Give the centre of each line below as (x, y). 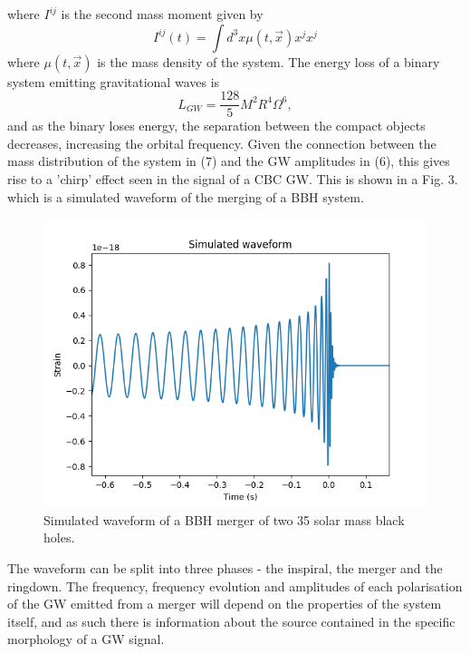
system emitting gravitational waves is (114, 81)
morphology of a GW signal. (86, 639)
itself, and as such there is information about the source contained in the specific (231, 621)
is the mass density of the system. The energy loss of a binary (269, 61)
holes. (59, 537)
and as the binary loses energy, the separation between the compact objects (216, 126)
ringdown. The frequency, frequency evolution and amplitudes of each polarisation (235, 586)
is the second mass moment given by (162, 14)
